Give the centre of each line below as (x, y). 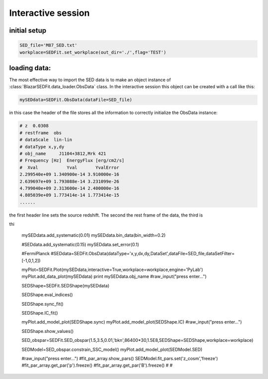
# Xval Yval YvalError (69, 167)
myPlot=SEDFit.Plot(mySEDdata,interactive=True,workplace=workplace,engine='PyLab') (112, 270)
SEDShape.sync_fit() (43, 304)
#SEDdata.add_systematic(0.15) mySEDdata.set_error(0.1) (80, 244)
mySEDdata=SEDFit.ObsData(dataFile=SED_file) (76, 100)
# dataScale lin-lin (46, 140)
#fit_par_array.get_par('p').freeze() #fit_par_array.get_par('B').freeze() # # (97, 365)
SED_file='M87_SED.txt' (49, 45)
